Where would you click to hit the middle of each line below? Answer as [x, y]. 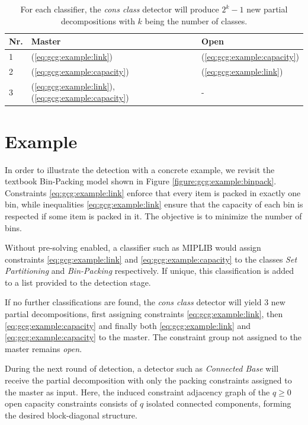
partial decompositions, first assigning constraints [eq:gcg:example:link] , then [144, 314]
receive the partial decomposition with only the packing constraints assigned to [148, 380]
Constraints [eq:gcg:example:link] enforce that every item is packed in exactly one [153, 192]
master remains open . [44, 348]
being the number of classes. [196, 20]
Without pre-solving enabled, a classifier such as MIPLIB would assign [133, 247]
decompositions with [98, 20]
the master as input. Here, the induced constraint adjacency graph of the [137, 392]
